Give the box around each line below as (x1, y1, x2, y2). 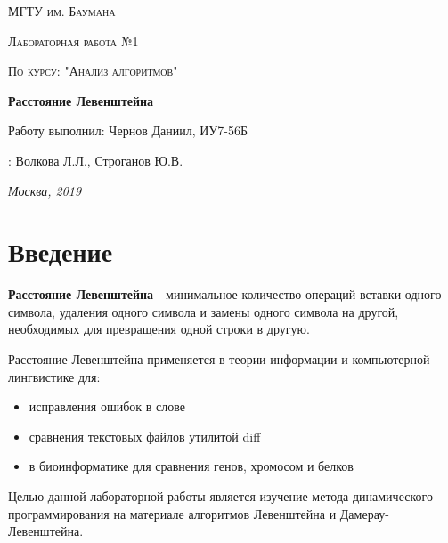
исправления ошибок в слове (29, 397, 185, 416)
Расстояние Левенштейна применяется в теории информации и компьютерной (8, 350, 430, 369)
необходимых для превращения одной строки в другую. (8, 320, 310, 338)
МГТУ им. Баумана (8, 2, 116, 20)
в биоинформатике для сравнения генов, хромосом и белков (29, 457, 354, 475)
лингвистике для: (8, 367, 101, 385)
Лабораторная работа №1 (8, 31, 139, 50)
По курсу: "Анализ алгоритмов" (8, 61, 178, 80)
